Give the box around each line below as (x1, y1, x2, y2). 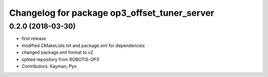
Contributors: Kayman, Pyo (21, 63, 77, 69)
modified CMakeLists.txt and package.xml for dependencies (21, 42, 145, 48)
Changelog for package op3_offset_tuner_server (9, 7, 214, 18)
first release (21, 36, 47, 41)
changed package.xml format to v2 (21, 49, 94, 55)
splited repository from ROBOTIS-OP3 (21, 56, 99, 62)
